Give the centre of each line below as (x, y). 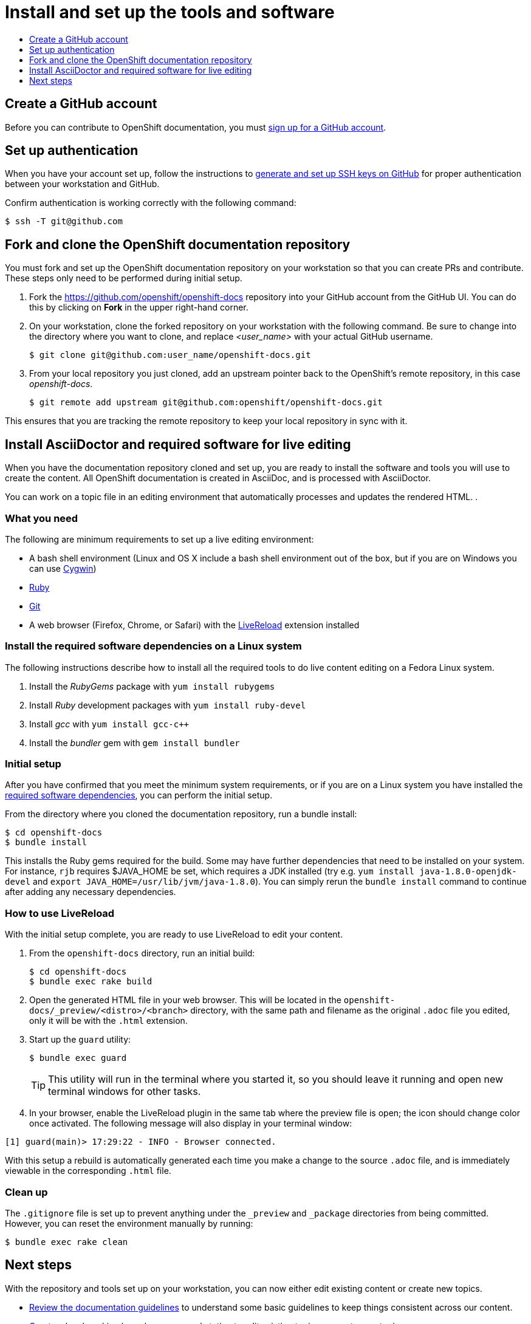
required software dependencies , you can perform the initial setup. (139, 795)
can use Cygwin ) (63, 568)
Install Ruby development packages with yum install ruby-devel (168, 705)
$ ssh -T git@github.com (64, 221)
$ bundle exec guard (78, 1058)
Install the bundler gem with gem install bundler (135, 743)
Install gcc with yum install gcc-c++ (109, 724)
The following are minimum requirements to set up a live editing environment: (159, 539)
